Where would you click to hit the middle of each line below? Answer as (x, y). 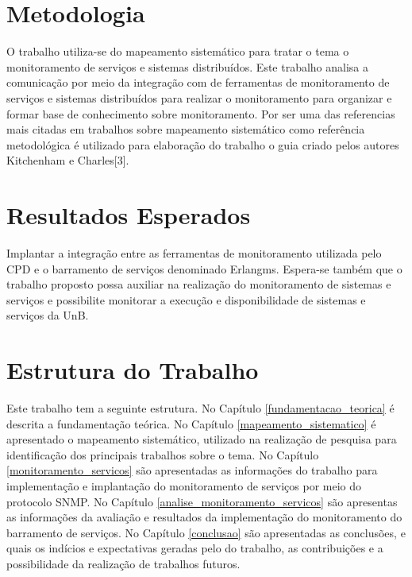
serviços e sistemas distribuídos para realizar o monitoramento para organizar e (199, 97)
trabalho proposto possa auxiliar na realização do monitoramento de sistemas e (199, 284)
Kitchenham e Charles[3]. (68, 160)
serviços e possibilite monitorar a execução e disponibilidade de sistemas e (186, 299)
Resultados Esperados (129, 215)
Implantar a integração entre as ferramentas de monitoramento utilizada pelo (194, 253)
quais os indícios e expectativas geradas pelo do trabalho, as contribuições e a (195, 548)
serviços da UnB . (48, 315)
